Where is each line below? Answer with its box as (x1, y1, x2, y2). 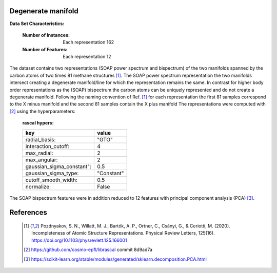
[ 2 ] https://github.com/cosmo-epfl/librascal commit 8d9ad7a (24, 246, 152, 253)
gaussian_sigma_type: (25, 170, 79, 177)
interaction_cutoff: (25, 142, 70, 150)
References (9, 208, 47, 217)
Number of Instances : (22, 32, 70, 38)
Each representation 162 (63, 39, 114, 46)
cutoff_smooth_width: (25, 176, 78, 183)
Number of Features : (22, 46, 68, 52)
